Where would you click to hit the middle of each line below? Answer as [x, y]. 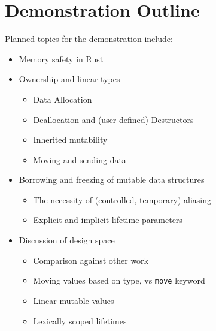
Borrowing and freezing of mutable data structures [112, 180]
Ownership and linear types [69, 79]
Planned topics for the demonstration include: [89, 39]
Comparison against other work [91, 260]
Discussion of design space [67, 240]
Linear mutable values [74, 300]
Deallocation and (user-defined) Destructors [113, 119]
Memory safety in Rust [61, 58]
